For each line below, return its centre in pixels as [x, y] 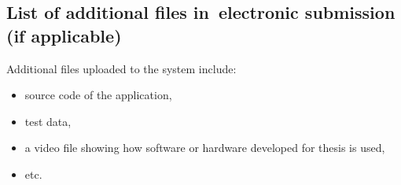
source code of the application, [98, 95]
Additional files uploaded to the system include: [121, 68]
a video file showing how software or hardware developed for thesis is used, [205, 148]
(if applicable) [64, 35]
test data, [48, 121]
